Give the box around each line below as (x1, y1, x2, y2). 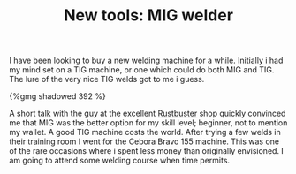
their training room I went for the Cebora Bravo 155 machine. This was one (9, 136, 280, 147)
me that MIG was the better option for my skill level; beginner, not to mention (9, 117, 288, 128)
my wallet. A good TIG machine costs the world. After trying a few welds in (9, 127, 281, 138)
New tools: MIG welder (63, 5, 234, 26)
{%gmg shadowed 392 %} (9, 91, 106, 102)
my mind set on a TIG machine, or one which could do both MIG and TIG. (9, 64, 275, 75)
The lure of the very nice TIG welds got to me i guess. (9, 74, 205, 85)
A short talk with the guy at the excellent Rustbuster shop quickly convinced (9, 108, 286, 119)
